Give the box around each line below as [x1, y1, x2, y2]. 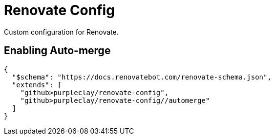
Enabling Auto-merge [4, 44, 111, 57]
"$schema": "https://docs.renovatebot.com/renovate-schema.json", [12, 73, 272, 81]
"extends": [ [12, 80, 62, 89]
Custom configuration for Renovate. [4, 27, 119, 36]
